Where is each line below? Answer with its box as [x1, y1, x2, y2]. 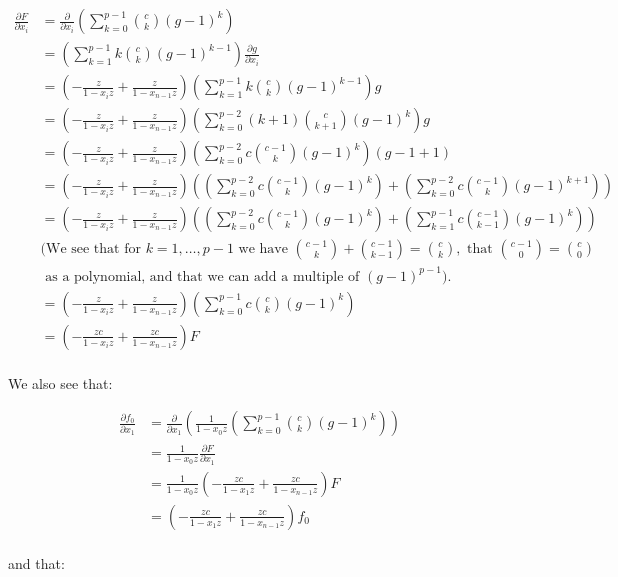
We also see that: [8, 372, 113, 393]
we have [238, 242, 288, 257]
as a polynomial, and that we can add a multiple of [45, 269, 360, 284]
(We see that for [40, 242, 141, 257]
